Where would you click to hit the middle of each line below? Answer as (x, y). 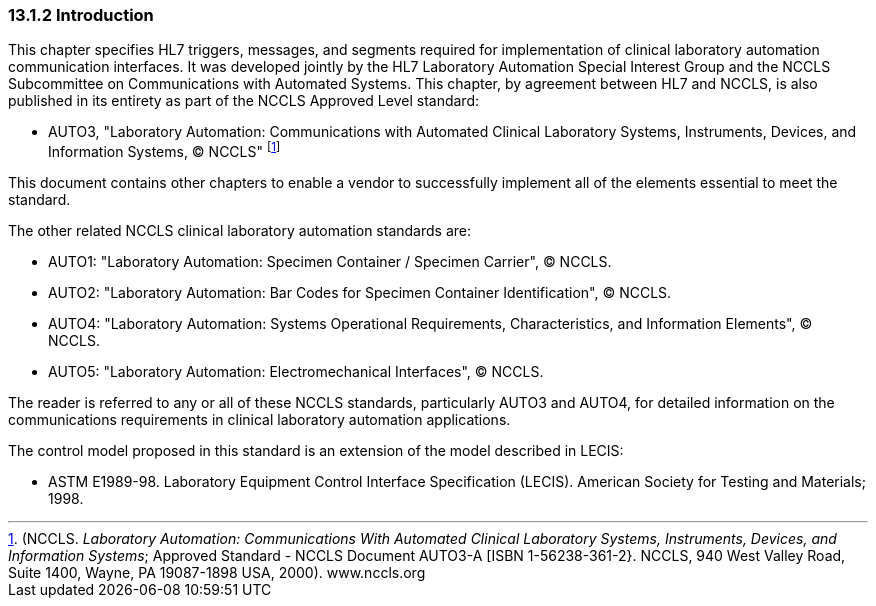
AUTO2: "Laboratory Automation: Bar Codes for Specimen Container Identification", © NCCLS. (360, 293)
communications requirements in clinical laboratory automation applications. (259, 420)
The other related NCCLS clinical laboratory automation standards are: (240, 231)
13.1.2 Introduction (81, 15)
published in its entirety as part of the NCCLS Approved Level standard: (244, 101)
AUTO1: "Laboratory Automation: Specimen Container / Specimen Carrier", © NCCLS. (330, 262)
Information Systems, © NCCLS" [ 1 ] (164, 150)
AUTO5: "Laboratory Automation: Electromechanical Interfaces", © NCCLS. (296, 372)
